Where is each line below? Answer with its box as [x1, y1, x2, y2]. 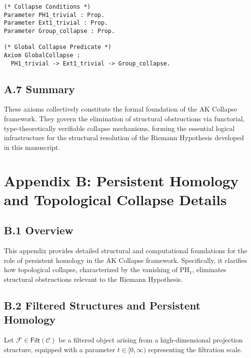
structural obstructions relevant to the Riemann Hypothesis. [4, 274, 183, 284]
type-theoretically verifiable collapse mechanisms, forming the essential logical [4, 123, 235, 133]
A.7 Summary [4, 81, 75, 96]
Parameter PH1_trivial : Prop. [4, 11, 105, 18]
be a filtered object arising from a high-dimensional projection [58, 335, 243, 345]
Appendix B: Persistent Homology [4, 170, 239, 190]
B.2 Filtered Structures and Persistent [4, 297, 201, 312]
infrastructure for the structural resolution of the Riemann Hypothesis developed [4, 132, 244, 143]
